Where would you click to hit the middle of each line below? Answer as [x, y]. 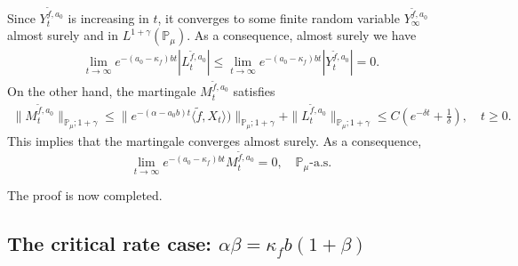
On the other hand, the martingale [102, 91]
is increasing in [108, 17]
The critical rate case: [109, 243]
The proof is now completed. [85, 195]
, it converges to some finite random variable [279, 17]
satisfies [254, 91]
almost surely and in [63, 35]
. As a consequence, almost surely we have [302, 35]
